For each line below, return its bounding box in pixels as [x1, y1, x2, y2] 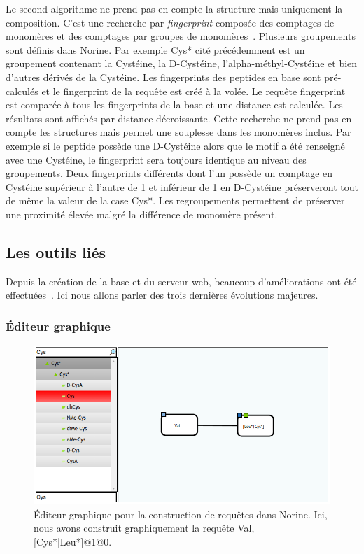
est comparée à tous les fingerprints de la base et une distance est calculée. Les [6, 97, 343, 112]
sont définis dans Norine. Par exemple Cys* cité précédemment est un [6, 42, 305, 57]
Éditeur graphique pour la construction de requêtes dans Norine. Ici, [34, 506, 328, 521]
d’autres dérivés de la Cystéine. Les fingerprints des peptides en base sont [6, 69, 321, 84]
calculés [6, 83, 38, 98]
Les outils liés [6, 241, 106, 262]
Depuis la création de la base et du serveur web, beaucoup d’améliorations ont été [6, 274, 357, 288]
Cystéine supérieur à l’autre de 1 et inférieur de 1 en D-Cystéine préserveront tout [6, 179, 359, 194]
